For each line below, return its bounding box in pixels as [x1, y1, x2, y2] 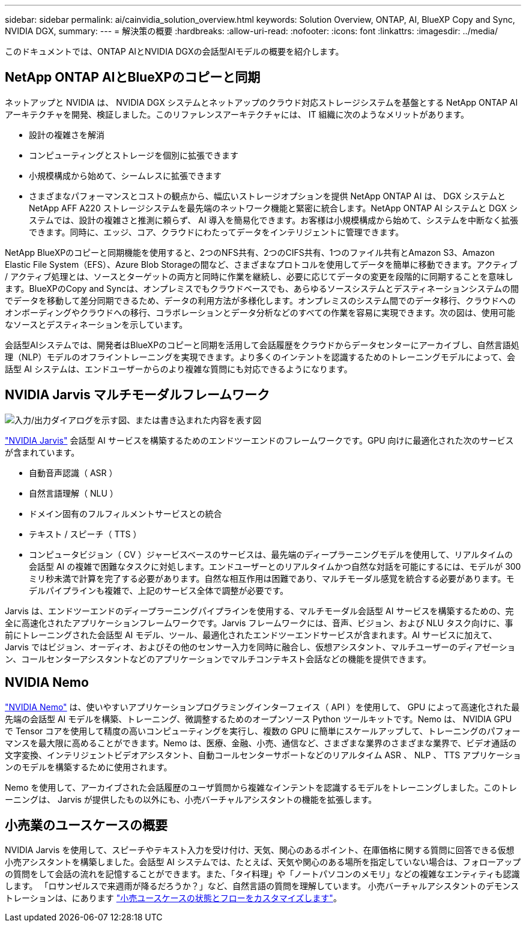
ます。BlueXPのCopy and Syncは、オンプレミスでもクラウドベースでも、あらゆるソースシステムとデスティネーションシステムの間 [5, 283, 519, 294]
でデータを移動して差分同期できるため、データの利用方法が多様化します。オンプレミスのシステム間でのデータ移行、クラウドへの [5, 295, 516, 306]
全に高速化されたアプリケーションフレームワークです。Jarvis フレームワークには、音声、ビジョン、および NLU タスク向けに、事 [5, 617, 513, 628]
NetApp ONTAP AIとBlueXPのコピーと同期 [5, 70, 261, 85]
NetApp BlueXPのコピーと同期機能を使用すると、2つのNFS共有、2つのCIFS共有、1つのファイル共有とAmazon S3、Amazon [5, 247, 495, 258]
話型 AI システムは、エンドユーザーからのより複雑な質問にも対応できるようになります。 [5, 363, 352, 374]
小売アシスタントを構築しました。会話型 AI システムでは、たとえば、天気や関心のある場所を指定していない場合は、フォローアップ [5, 857, 521, 868]
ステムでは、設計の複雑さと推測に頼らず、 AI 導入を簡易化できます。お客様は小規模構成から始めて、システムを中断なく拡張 [29, 214, 519, 225]
